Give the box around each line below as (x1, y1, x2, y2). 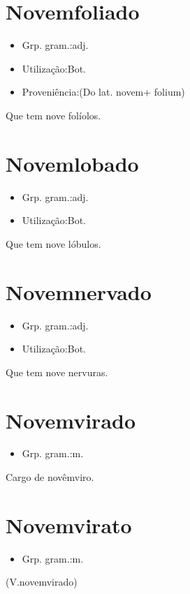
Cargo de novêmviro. (6, 470, 94, 484)
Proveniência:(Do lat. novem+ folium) (22, 84, 185, 99)
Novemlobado (6, 149, 139, 177)
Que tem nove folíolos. (6, 107, 101, 122)
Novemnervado (6, 277, 152, 306)
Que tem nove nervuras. (6, 364, 108, 379)
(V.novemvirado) (6, 574, 78, 589)
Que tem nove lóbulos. (6, 236, 101, 251)
